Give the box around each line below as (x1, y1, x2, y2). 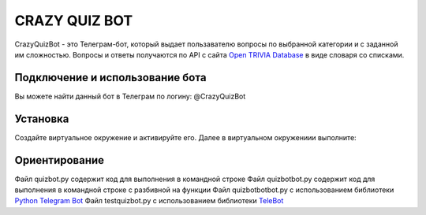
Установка (14, 112, 69, 125)
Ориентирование (14, 154, 105, 167)
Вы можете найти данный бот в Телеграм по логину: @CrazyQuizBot (14, 91, 246, 101)
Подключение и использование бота (14, 71, 207, 84)
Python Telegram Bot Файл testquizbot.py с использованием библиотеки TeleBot (14, 196, 284, 206)
